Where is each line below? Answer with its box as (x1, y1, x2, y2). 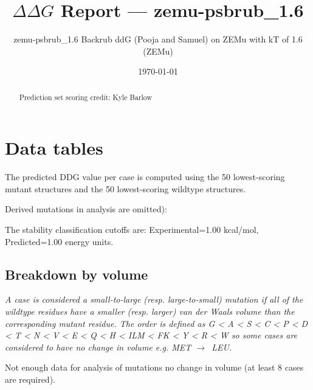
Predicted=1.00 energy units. (5, 235, 114, 247)
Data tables (5, 135, 103, 160)
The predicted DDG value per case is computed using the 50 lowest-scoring (5, 170, 285, 183)
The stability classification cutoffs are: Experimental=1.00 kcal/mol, (5, 223, 259, 236)
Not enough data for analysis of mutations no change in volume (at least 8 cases (5, 361, 304, 374)
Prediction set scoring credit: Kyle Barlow (19, 92, 153, 102)
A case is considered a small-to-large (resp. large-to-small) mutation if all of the (5, 293, 303, 306)
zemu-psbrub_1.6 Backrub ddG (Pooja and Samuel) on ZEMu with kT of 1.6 (13, 33, 303, 45)
